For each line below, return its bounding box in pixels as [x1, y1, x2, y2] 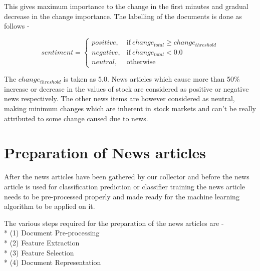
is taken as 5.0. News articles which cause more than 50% [63, 74, 240, 84]
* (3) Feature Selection [4, 247, 74, 257]
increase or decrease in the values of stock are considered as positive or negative [4, 83, 249, 94]
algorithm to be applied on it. [4, 201, 95, 211]
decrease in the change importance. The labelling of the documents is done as [4, 11, 242, 21]
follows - [4, 21, 30, 31]
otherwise [126, 59, 156, 66]
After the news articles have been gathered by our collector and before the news [4, 171, 249, 182]
